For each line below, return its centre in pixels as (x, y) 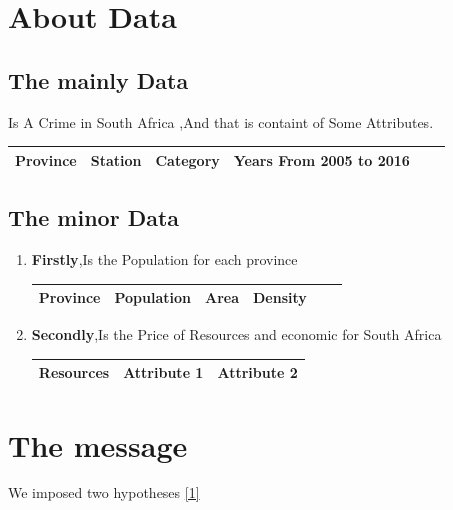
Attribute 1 (163, 372)
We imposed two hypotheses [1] (104, 492)
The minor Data (94, 217)
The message (98, 444)
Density (280, 297)
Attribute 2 (257, 372)
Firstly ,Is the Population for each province (164, 258)
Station (116, 159)
